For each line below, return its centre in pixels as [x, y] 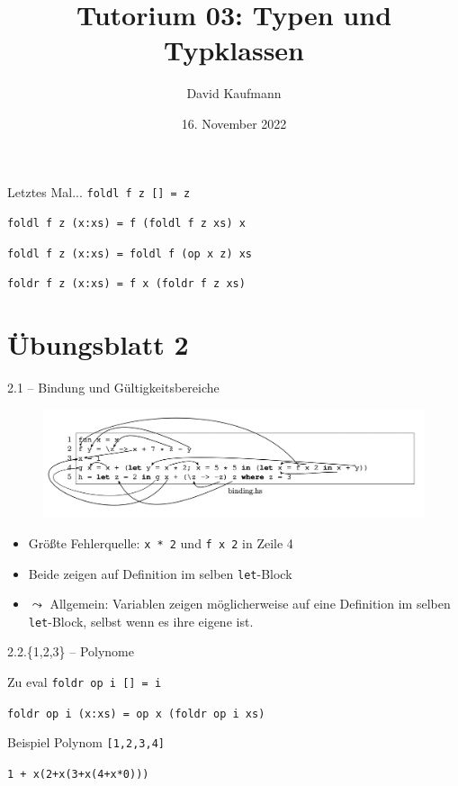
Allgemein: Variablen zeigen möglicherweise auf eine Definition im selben [250, 604]
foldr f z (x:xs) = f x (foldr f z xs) [126, 284]
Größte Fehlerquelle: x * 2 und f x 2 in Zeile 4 [161, 542]
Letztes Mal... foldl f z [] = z [99, 191]
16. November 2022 [234, 123]
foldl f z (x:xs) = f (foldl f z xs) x [126, 224]
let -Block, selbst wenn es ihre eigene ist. [141, 621]
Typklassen [234, 50]
